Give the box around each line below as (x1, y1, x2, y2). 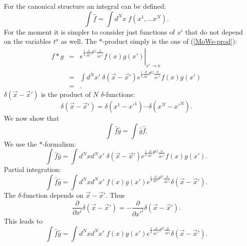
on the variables (4, 36, 51, 46)
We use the (4, 138, 37, 149)
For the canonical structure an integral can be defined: (4, 1, 166, 11)
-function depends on (21, 189, 84, 200)
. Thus (106, 189, 125, 200)
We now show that (4, 113, 59, 123)
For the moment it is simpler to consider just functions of (4, 26, 175, 37)
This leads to (4, 215, 43, 226)
